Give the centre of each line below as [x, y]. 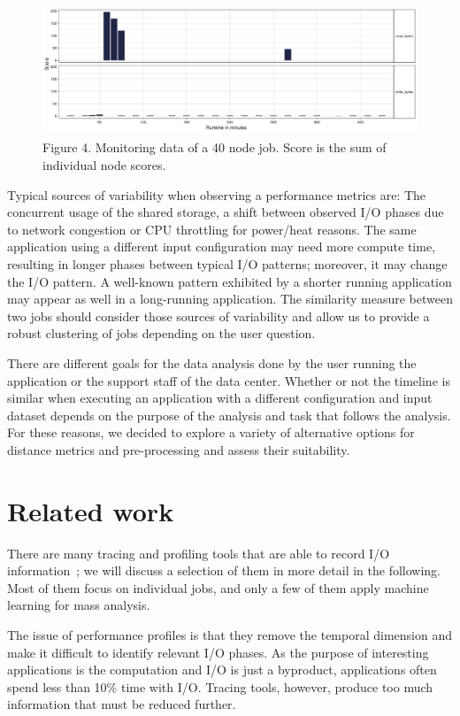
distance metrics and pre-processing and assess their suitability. [179, 449]
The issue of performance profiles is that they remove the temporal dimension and [230, 635]
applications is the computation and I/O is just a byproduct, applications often [222, 670]
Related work [91, 510]
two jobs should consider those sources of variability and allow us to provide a [218, 316]
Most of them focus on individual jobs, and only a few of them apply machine [218, 587]
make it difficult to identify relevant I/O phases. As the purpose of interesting [218, 652]
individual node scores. [104, 165]
